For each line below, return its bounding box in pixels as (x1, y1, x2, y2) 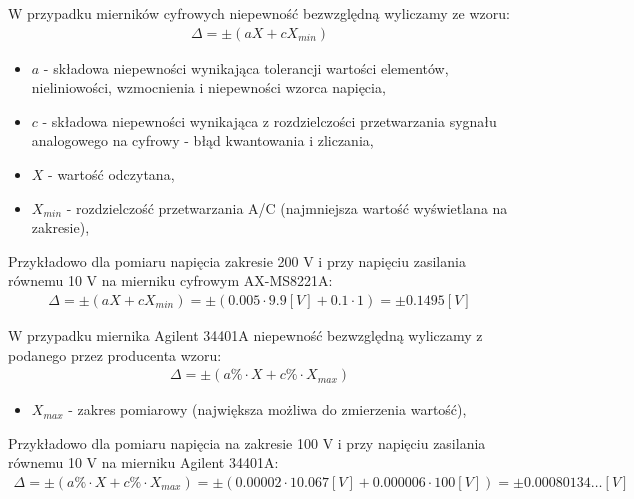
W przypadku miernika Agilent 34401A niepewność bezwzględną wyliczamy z (8, 325, 483, 345)
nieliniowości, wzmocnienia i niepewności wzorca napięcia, (31, 77, 386, 98)
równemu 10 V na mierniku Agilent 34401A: (8, 452, 279, 473)
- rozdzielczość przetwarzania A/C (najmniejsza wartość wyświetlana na (66, 197, 508, 218)
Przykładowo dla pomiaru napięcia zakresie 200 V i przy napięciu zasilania (8, 250, 466, 271)
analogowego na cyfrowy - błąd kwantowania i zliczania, (31, 130, 374, 151)
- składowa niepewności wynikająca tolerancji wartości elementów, (43, 57, 449, 78)
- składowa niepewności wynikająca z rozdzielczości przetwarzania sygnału (42, 110, 497, 131)
